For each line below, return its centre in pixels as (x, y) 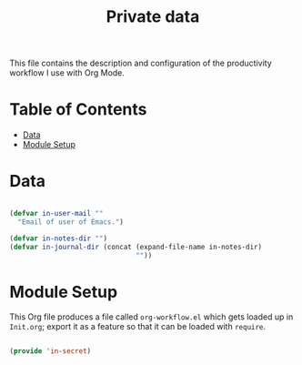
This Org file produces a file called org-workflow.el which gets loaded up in (151, 317)
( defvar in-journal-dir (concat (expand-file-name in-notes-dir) (136, 247)
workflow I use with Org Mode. (67, 73)
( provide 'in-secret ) (50, 351)
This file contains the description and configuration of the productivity (141, 63)
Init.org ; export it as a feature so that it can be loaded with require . (138, 327)
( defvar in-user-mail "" (56, 214)
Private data (153, 17)
